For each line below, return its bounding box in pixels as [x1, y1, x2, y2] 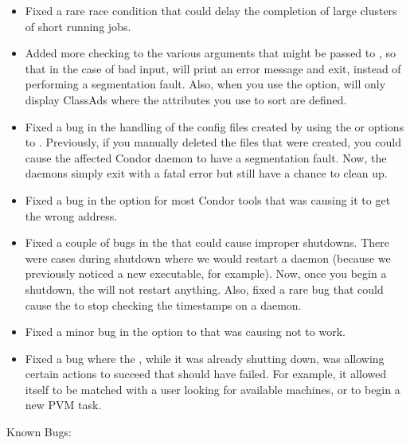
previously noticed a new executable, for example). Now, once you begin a [25, 265, 387, 282]
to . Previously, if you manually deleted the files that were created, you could [25, 134, 401, 150]
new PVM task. [25, 396, 102, 413]
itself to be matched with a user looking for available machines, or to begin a [25, 381, 400, 397]
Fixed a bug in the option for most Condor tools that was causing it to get [25, 191, 391, 208]
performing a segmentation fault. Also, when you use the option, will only [25, 76, 386, 92]
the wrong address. [25, 207, 118, 224]
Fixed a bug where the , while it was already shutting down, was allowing [25, 349, 385, 366]
